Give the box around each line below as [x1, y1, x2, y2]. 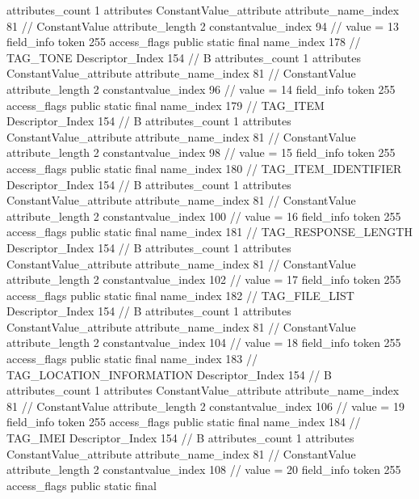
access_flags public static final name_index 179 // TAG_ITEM [6, 96, 325, 113]
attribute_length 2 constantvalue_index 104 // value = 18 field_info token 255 [6, 334, 401, 351]
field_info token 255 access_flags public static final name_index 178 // [6, 33, 361, 50]
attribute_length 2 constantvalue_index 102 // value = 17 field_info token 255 [6, 271, 401, 288]
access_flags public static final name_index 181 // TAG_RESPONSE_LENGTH [6, 223, 413, 240]
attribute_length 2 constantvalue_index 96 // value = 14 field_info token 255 [6, 80, 396, 97]
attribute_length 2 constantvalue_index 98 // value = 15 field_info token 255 [6, 144, 396, 161]
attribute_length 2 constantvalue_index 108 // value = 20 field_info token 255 [6, 461, 401, 478]
